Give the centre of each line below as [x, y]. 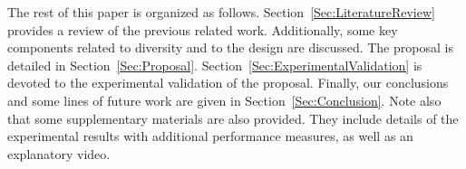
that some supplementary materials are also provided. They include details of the [233, 118]
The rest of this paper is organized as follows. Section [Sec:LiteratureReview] [221, 12]
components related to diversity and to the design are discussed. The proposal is [230, 47]
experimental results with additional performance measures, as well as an [210, 136]
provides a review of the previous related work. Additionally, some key [203, 29]
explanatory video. [59, 153]
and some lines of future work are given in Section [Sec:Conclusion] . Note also [224, 100]
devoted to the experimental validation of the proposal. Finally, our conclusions [228, 83]
